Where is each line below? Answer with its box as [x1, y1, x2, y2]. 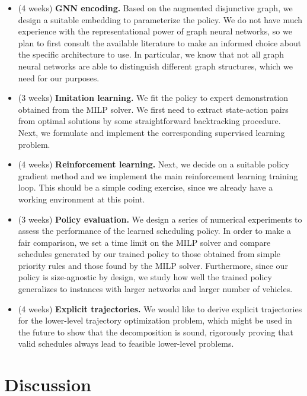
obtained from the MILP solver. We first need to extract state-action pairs [18, 103, 289, 115]
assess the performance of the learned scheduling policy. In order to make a [18, 224, 292, 237]
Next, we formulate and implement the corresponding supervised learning [18, 126, 285, 138]
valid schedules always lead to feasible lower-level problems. [18, 337, 234, 350]
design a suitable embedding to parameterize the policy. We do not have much [18, 13, 303, 26]
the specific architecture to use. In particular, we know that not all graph [18, 48, 284, 61]
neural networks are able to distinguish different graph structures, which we [18, 59, 293, 72]
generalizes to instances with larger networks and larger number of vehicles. [18, 283, 293, 295]
